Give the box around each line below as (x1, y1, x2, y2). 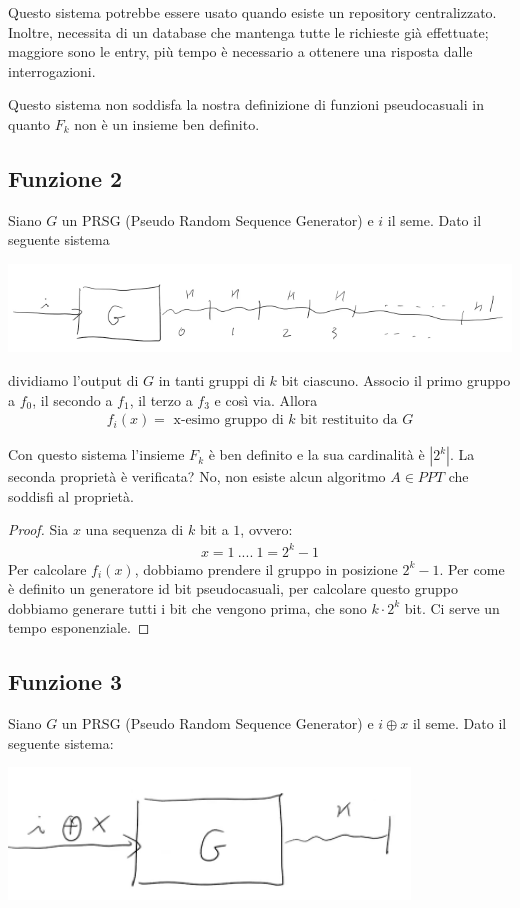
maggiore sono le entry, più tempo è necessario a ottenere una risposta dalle (8, 41, 473, 62)
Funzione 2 (8, 162, 123, 193)
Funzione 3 (8, 666, 123, 697)
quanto (8, 113, 51, 134)
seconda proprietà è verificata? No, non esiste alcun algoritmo (8, 466, 386, 487)
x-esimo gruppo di (173, 413, 284, 428)
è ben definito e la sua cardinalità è (208, 444, 425, 465)
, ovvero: (240, 519, 293, 540)
